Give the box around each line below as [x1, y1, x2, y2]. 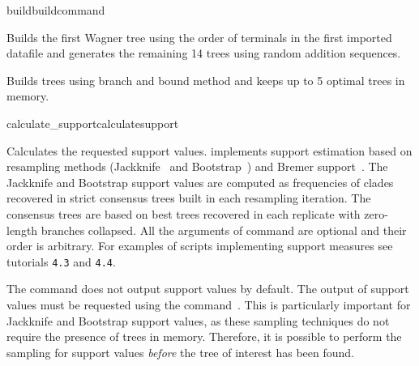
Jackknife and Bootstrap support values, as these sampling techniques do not [6, 312, 390, 329]
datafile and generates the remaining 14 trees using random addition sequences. [6, 45, 401, 62]
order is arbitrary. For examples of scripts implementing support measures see [6, 237, 393, 254]
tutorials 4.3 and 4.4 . [6, 253, 116, 270]
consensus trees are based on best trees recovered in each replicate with [6, 205, 361, 222]
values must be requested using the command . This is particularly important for [6, 296, 411, 313]
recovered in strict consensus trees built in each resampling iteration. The [6, 189, 371, 206]
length [6, 221, 38, 238]
